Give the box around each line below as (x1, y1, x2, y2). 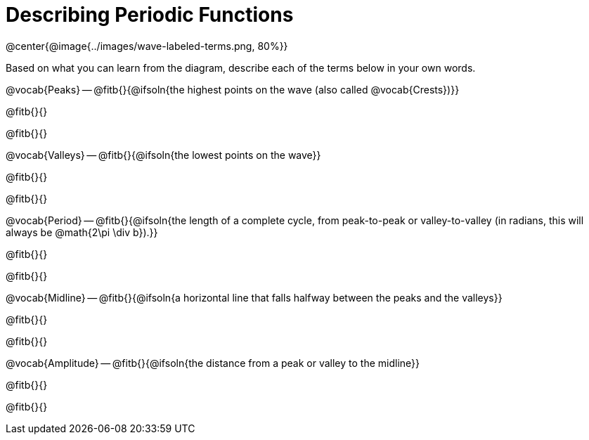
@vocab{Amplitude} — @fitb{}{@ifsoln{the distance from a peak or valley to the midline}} (6, 356, 420, 369)
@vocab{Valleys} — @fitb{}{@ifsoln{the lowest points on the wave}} (6, 148, 321, 161)
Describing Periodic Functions (6, 3, 294, 27)
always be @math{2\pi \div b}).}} (6, 226, 158, 238)
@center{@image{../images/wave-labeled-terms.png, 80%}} (6, 39, 288, 52)
